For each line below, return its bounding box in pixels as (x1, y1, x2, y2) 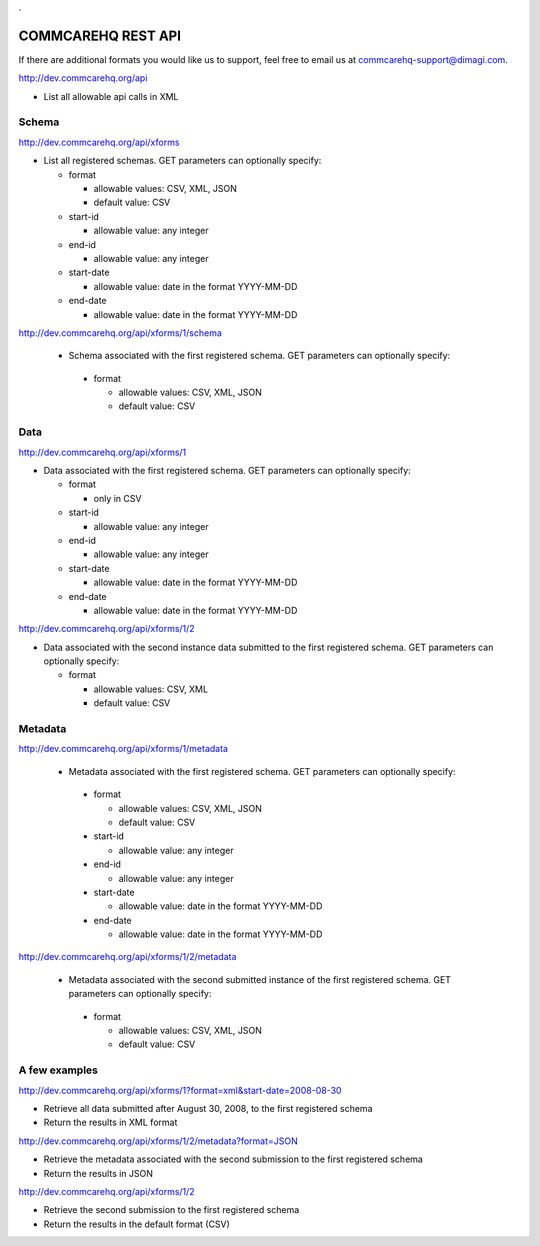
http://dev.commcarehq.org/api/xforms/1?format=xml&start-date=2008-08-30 (18, 1084, 342, 1096)
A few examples (18, 1063, 99, 1077)
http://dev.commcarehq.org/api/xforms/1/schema (18, 326, 222, 339)
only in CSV (93, 492, 142, 504)
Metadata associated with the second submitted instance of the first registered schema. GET (68, 973, 452, 985)
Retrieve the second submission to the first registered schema (43, 1204, 300, 1216)
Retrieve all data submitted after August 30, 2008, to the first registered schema (43, 1102, 373, 1114)
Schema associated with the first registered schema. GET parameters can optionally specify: (68, 350, 451, 362)
